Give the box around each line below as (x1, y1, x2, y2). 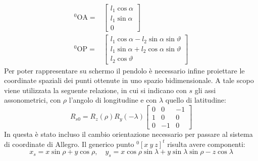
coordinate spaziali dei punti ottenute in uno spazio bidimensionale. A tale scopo (4, 75, 254, 86)
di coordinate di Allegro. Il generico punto (4, 138, 134, 149)
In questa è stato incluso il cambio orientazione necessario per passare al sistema (4, 129, 253, 139)
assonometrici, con (4, 95, 61, 105)
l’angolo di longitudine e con (69, 95, 157, 105)
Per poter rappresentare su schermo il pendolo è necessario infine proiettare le (4, 65, 245, 75)
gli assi (194, 85, 216, 95)
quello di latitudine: (165, 95, 226, 105)
